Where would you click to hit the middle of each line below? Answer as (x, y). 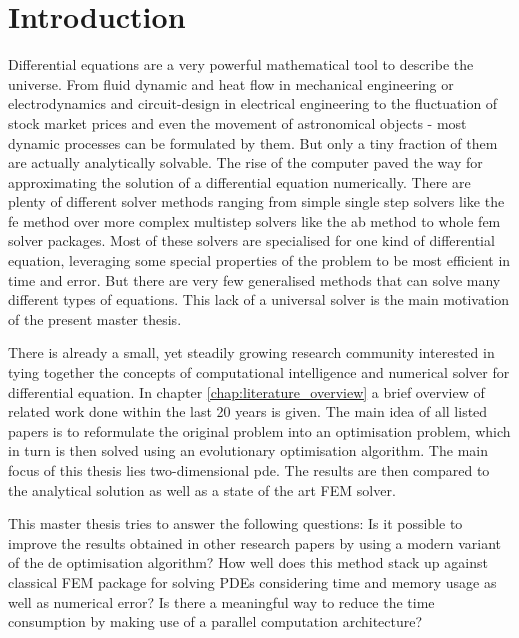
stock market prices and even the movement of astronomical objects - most (237, 122)
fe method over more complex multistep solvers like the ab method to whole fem (254, 220)
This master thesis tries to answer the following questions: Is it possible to (235, 523)
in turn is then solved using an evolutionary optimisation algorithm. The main (248, 450)
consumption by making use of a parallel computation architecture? (215, 621)
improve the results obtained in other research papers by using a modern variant (255, 542)
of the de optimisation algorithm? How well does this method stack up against (248, 562)
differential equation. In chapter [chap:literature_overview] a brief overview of (246, 391)
